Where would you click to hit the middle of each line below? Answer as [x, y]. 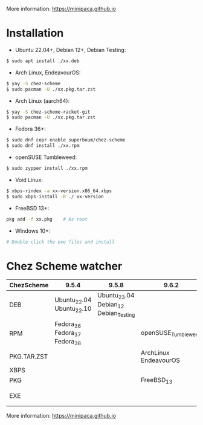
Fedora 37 [68, 333]
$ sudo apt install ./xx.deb [43, 61]
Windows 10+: [33, 231]
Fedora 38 [68, 342]
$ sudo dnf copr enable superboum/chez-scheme [66, 140]
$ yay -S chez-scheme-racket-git [48, 112]
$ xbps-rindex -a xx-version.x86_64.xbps [59, 191]
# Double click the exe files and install [60, 242]
